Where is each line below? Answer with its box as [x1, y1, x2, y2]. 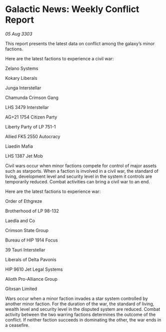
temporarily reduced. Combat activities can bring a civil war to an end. [5, 178, 150, 184]
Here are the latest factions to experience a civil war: [5, 55, 114, 61]
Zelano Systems [5, 65, 38, 71]
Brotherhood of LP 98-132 [5, 207, 59, 214]
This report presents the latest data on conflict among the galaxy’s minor [5, 40, 155, 46]
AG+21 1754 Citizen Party [5, 114, 57, 120]
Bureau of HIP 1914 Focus [5, 237, 58, 243]
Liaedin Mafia [5, 143, 33, 149]
